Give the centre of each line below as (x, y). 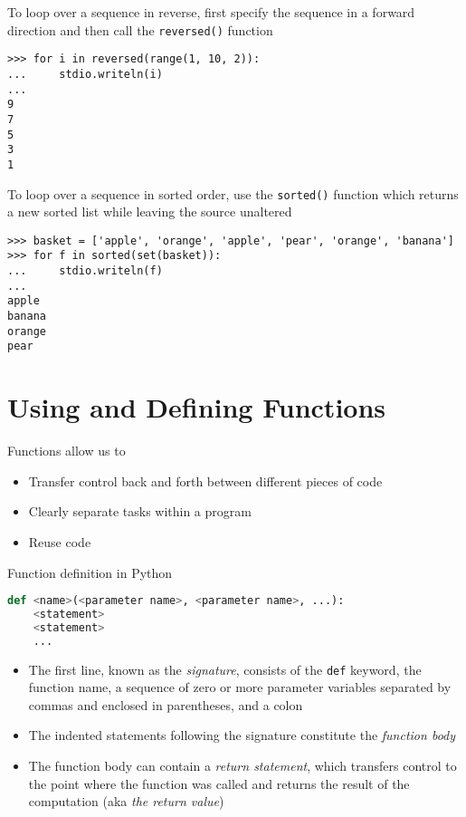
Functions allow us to (67, 451)
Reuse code (60, 541)
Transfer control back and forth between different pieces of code (205, 481)
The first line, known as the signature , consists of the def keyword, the (225, 669)
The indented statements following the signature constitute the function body (242, 735)
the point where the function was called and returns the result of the (219, 783)
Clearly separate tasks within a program (140, 511)
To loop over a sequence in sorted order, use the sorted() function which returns (233, 193)
